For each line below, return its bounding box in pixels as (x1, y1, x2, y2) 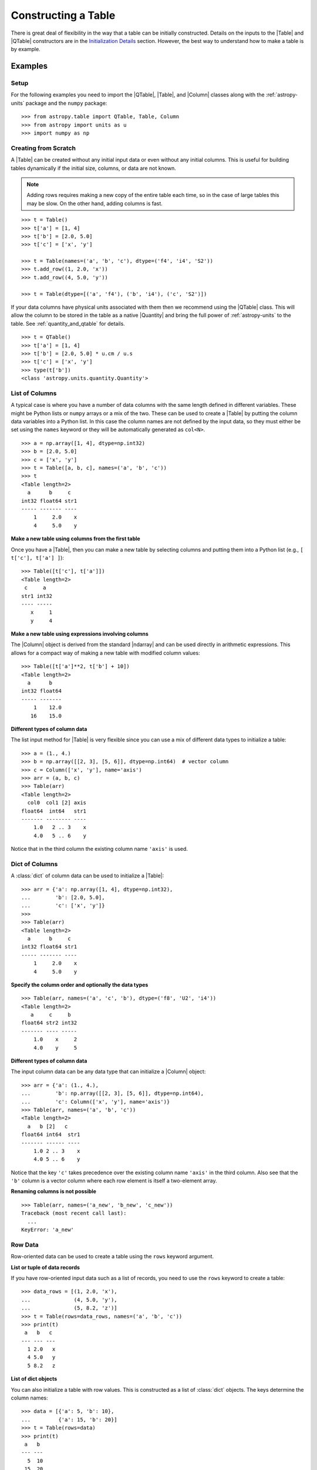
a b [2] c (27, 1123, 68, 1130)
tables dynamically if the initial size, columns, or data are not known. (11, 165, 176, 172)
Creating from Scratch (11, 144, 76, 152)
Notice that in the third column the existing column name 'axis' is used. (11, 846, 188, 853)
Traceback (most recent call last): (21, 1210, 127, 1217)
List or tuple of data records (11, 1264, 80, 1271)
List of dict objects (11, 1375, 58, 1382)
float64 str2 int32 (21, 1020, 77, 1026)
